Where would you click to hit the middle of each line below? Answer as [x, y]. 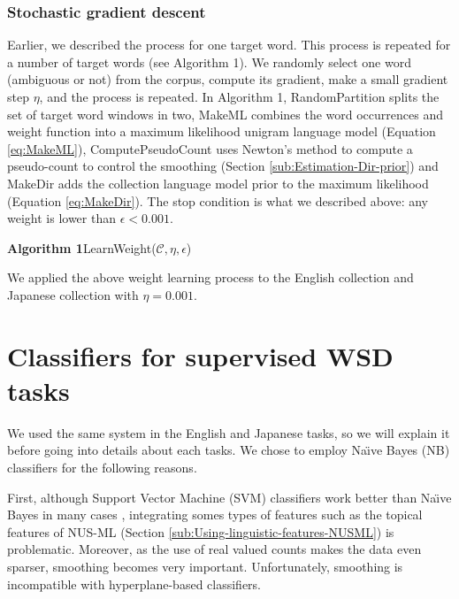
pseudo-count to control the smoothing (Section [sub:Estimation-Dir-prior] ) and [223, 166]
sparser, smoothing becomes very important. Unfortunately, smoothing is [205, 566]
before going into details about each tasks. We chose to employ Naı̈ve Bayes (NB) [229, 450]
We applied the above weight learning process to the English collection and [210, 277]
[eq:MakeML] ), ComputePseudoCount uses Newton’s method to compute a [210, 148]
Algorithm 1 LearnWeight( [82, 247]
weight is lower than [61, 218]
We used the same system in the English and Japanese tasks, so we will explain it [229, 432]
